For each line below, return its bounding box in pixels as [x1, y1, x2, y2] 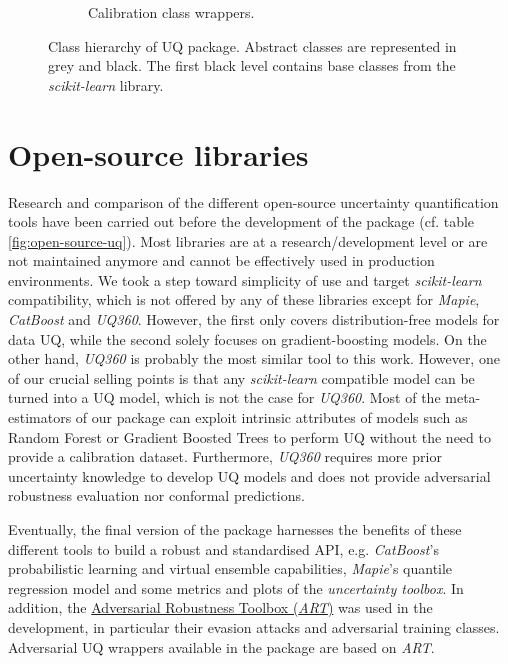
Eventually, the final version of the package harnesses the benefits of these [8, 519, 462, 539]
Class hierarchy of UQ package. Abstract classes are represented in [48, 35, 457, 56]
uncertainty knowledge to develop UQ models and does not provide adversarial [8, 465, 491, 486]
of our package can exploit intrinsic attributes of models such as [75, 407, 468, 428]
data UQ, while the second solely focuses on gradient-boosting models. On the [8, 328, 487, 349]
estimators [8, 407, 72, 428]
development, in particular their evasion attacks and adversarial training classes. [8, 616, 500, 637]
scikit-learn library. [48, 74, 164, 95]
